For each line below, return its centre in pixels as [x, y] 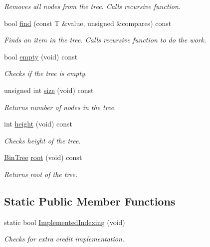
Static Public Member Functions [90, 201]
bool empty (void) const [41, 56]
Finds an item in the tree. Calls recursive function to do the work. [105, 40]
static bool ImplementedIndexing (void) [65, 222]
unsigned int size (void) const [49, 90]
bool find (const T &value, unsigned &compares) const [88, 23]
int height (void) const [38, 124]
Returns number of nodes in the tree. [60, 107]
